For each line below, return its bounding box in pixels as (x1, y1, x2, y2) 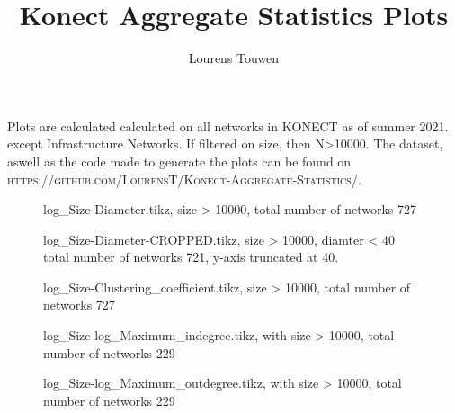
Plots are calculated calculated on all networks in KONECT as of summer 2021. (7, 116, 449, 135)
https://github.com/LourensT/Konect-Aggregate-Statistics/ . (7, 169, 361, 188)
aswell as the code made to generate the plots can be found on (7, 151, 352, 170)
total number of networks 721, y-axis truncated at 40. (43, 247, 339, 266)
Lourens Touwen (188, 49, 280, 67)
